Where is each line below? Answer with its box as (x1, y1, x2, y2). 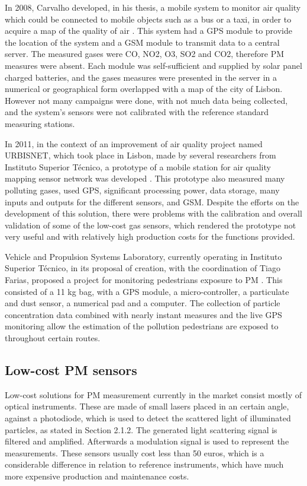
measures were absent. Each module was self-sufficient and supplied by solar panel (5, 59, 302, 71)
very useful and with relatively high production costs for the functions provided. (5, 230, 295, 243)
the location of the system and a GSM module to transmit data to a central (5, 36, 280, 48)
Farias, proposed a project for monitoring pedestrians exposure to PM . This (5, 274, 283, 286)
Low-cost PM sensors (5, 361, 137, 379)
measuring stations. (5, 117, 75, 129)
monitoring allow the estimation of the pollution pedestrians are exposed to (5, 320, 279, 332)
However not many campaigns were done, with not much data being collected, (5, 94, 288, 106)
